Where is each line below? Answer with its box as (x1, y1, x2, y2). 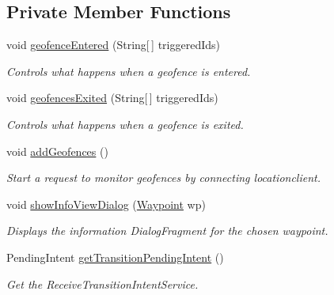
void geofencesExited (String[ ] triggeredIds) (6, 89, 218, 106)
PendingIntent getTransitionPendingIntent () (6, 248, 224, 265)
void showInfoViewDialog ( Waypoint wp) (6, 195, 206, 212)
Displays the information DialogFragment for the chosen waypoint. (6, 222, 328, 239)
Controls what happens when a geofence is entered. (6, 62, 251, 79)
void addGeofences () (6, 142, 108, 159)
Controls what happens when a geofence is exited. (6, 115, 244, 132)
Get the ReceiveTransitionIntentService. (6, 275, 199, 292)
